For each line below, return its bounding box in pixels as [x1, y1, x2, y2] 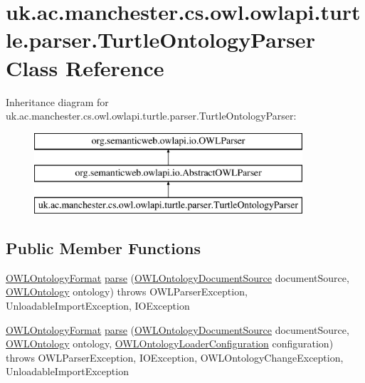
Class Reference [6, 53, 164, 82]
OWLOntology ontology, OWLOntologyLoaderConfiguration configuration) [6, 336, 334, 351]
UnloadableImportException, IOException [6, 298, 190, 313]
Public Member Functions [6, 237, 201, 259]
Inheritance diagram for [6, 94, 109, 109]
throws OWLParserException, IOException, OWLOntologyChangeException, [6, 350, 344, 364]
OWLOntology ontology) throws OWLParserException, [6, 284, 248, 299]
